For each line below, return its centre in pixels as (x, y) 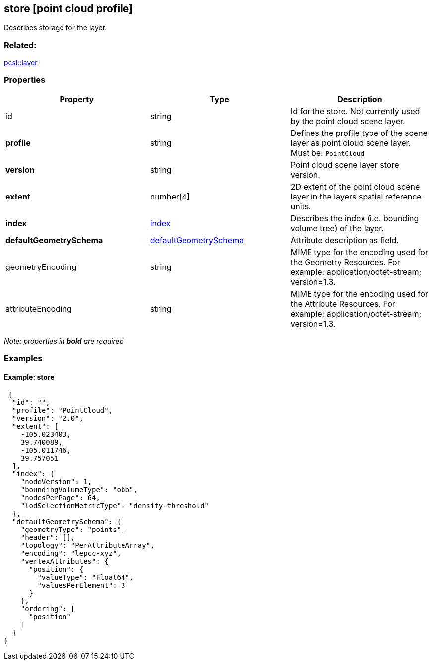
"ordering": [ (48, 609)
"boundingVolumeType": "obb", (79, 490)
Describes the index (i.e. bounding (355, 218)
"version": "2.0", (48, 418)
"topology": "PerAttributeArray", (88, 545)
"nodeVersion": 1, (56, 482)
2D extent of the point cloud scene (355, 186)
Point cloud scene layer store (345, 165)
